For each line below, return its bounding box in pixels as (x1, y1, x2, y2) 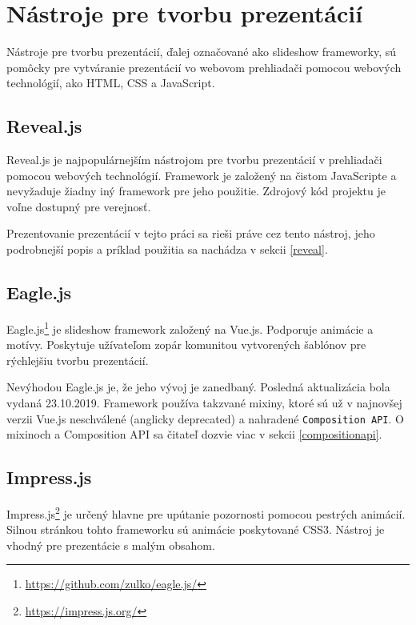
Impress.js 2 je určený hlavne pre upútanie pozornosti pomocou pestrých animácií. (6, 503, 406, 522)
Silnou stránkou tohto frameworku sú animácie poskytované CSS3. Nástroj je (6, 521, 385, 538)
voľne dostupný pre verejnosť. (6, 198, 151, 214)
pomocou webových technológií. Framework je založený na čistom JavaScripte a (6, 166, 397, 183)
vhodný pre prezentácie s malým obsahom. (6, 536, 215, 553)
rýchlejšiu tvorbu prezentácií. (6, 351, 149, 368)
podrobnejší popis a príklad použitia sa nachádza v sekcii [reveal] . (6, 241, 328, 258)
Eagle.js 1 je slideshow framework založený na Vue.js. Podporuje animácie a (6, 318, 374, 337)
